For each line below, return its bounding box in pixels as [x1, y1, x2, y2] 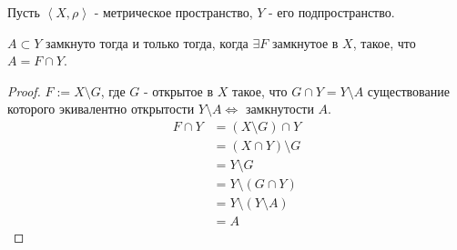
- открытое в [144, 81, 214, 100]
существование [367, 81, 450, 100]
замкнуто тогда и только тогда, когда [45, 33, 249, 52]
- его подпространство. [269, 3, 395, 21]
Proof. [7, 81, 41, 100]
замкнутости [245, 99, 314, 118]
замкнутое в [271, 33, 339, 52]
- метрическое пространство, [94, 3, 253, 21]
